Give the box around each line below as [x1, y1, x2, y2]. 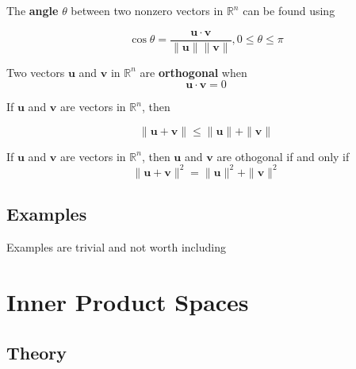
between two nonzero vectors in [71, 2, 224, 18]
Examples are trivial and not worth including [6, 239, 226, 256]
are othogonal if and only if [216, 148, 350, 164]
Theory [6, 340, 67, 364]
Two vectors [6, 63, 65, 80]
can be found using [243, 2, 335, 18]
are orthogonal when [140, 63, 247, 80]
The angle [6, 2, 59, 18]
